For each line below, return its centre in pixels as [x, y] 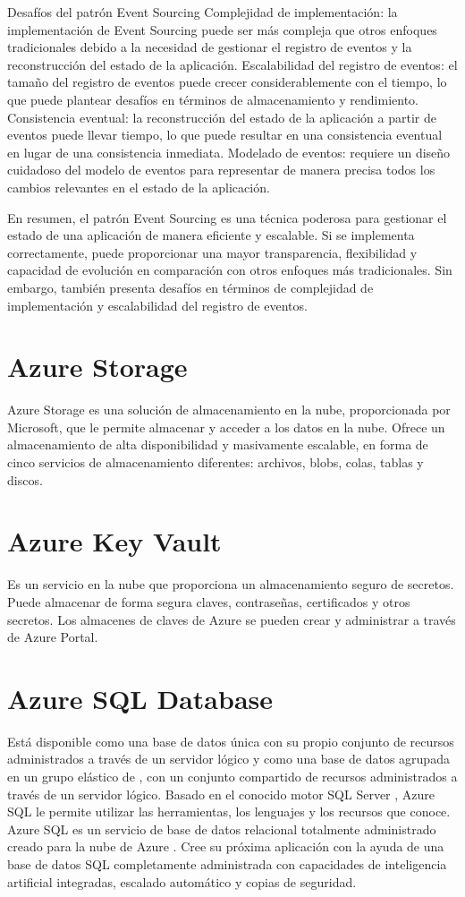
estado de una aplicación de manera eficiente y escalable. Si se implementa [211, 235]
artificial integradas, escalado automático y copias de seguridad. [182, 881]
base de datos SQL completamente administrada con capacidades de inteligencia [227, 863]
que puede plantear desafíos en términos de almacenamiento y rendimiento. [213, 99]
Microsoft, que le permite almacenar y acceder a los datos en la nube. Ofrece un [226, 427]
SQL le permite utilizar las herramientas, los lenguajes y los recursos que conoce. [229, 812]
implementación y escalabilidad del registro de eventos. [157, 305]
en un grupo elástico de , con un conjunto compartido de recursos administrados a [232, 776]
